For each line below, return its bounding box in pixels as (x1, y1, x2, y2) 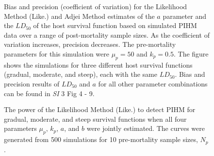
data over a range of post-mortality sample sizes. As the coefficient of (4, 29, 210, 40)
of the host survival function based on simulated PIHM (33, 20, 197, 30)
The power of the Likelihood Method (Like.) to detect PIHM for (4, 104, 196, 114)
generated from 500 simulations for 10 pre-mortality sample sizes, (4, 134, 198, 144)
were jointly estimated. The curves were (86, 123, 205, 133)
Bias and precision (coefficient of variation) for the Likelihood (4, 1, 187, 11)
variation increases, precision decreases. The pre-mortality (4, 39, 176, 49)
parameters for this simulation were (4, 48, 109, 58)
